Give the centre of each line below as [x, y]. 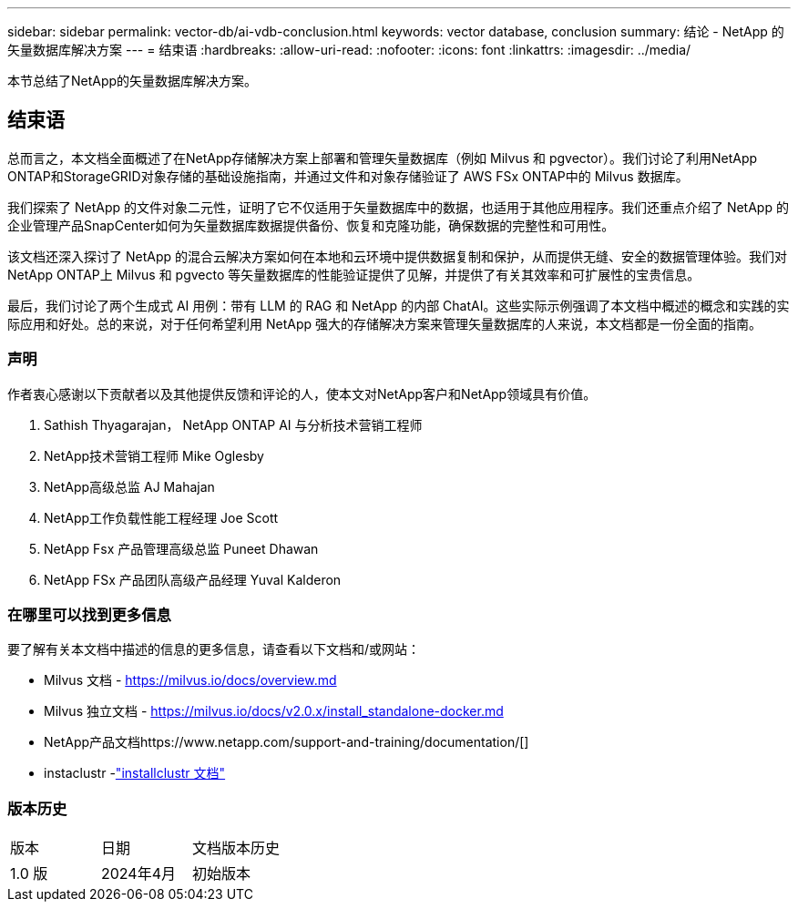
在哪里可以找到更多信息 [89, 614]
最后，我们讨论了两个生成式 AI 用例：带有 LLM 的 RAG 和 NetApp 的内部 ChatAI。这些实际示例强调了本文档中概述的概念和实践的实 [399, 305]
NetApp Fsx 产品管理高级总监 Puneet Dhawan [181, 548]
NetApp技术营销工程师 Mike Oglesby [154, 455]
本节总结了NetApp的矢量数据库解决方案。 [133, 81]
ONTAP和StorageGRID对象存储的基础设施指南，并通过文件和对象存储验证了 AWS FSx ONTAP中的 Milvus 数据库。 [348, 176]
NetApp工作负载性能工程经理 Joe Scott [161, 517]
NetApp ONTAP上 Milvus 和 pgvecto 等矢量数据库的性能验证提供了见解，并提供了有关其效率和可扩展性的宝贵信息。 [354, 274]
